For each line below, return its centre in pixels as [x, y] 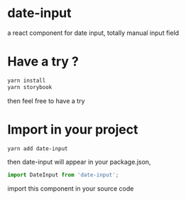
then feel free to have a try [46, 100]
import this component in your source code [71, 189]
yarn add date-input [38, 148]
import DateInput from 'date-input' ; [63, 175]
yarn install [27, 80]
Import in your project [73, 129]
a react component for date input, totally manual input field [93, 33]
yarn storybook [30, 87]
